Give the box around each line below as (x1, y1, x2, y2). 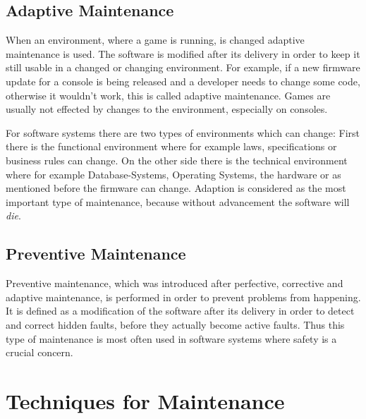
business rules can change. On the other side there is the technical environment (6, 152, 348, 167)
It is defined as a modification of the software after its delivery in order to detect (6, 303, 355, 318)
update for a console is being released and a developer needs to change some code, (6, 73, 360, 88)
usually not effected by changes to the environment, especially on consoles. (6, 102, 328, 116)
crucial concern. (6, 345, 73, 360)
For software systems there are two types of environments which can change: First (6, 125, 360, 140)
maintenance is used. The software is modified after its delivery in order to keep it (6, 46, 360, 61)
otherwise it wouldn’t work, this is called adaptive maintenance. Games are (6, 87, 331, 102)
